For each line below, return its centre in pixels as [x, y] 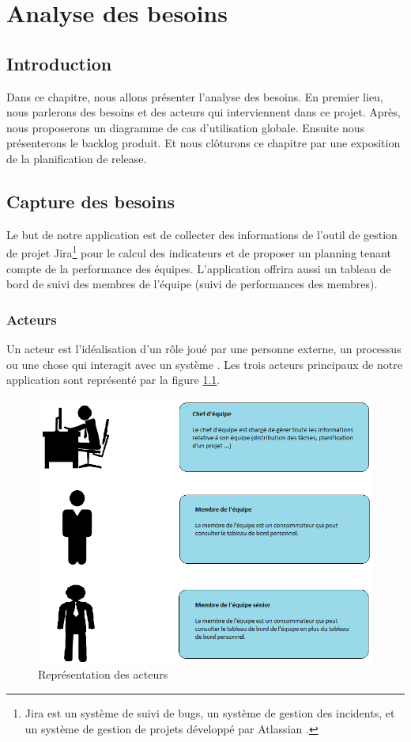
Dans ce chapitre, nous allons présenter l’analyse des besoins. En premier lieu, [195, 96]
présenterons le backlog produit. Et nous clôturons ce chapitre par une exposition [204, 143]
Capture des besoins [90, 201]
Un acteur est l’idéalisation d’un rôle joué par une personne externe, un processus [204, 348]
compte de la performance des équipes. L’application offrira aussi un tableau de [199, 268]
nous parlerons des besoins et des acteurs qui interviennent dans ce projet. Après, [204, 112]
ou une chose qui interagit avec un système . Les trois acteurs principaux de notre [204, 364]
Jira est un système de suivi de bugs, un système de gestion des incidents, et [210, 713]
